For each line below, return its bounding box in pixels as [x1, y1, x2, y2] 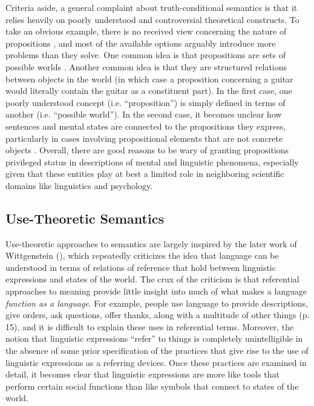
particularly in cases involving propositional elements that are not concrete [5, 131, 283, 144]
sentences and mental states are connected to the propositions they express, [5, 119, 286, 132]
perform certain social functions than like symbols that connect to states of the [5, 379, 299, 392]
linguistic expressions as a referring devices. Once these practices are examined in [5, 356, 307, 368]
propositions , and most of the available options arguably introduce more [5, 36, 276, 49]
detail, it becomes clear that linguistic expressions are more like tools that [5, 368, 280, 381]
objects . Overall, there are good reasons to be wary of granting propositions [5, 144, 289, 156]
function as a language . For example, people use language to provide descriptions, [5, 296, 308, 309]
